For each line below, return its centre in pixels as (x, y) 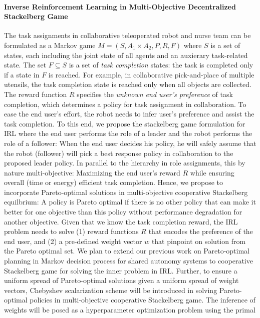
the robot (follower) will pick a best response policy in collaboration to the (119, 153)
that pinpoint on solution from (199, 241)
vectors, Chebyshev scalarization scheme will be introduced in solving (111, 290)
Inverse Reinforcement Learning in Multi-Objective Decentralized (120, 6)
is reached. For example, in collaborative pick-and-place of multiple (151, 74)
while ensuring (212, 172)
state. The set (25, 65)
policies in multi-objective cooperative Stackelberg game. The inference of (143, 300)
